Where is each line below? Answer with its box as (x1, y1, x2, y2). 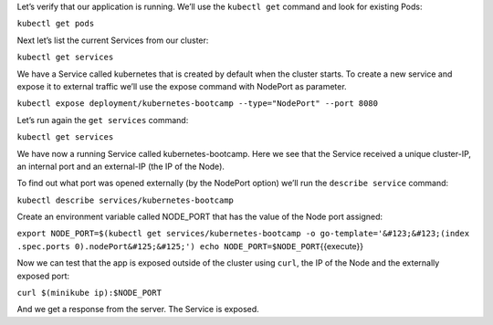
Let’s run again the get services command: (16, 114, 189, 125)
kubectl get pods (16, 18, 95, 29)
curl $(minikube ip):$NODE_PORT (16, 288, 162, 299)
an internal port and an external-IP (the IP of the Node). (16, 161, 226, 172)
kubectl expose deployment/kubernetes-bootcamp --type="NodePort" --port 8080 (16, 99, 379, 109)
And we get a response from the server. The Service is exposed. (16, 304, 259, 315)
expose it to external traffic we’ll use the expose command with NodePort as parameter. (16, 80, 347, 91)
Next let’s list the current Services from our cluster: (16, 35, 209, 46)
